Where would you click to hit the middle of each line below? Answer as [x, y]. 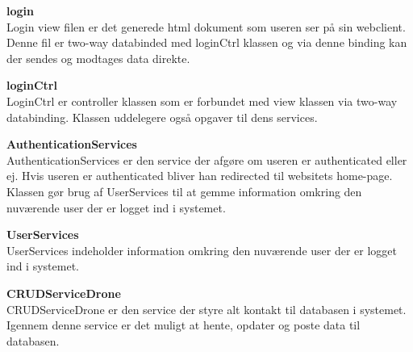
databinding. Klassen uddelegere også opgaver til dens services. [162, 117]
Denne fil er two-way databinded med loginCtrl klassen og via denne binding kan [207, 42]
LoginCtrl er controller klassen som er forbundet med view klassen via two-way [202, 101]
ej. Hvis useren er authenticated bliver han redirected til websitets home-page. [200, 176]
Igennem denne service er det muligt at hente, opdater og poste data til [184, 325]
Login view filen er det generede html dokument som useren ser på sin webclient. [206, 26]
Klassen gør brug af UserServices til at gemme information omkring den [184, 191]
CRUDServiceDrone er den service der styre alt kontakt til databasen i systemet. [206, 309]
